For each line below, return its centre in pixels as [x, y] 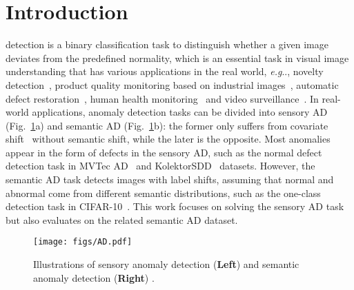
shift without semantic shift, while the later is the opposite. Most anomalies [168, 139]
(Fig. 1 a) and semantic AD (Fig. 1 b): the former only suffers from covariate [167, 125]
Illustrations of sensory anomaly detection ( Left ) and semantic [166, 264]
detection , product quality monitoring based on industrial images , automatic [172, 84]
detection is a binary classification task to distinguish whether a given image [167, 44]
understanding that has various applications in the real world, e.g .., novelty [165, 71]
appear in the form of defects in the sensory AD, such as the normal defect [164, 152]
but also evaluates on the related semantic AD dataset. [122, 219]
